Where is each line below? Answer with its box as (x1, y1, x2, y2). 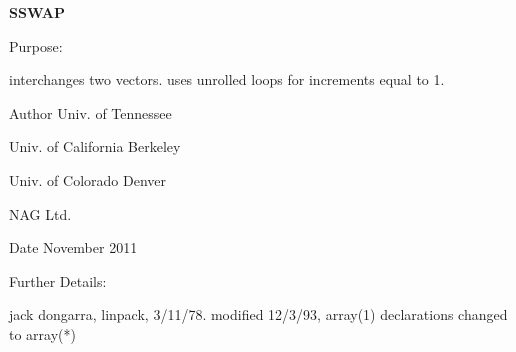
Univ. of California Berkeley (9, 136, 181, 157)
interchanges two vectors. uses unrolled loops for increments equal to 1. (9, 69, 445, 90)
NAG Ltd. (9, 203, 72, 224)
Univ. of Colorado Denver (9, 169, 167, 190)
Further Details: (9, 270, 107, 291)
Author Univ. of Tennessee (9, 102, 172, 123)
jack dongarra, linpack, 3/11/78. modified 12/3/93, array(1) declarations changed (9, 304, 508, 325)
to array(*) (9, 323, 76, 344)
